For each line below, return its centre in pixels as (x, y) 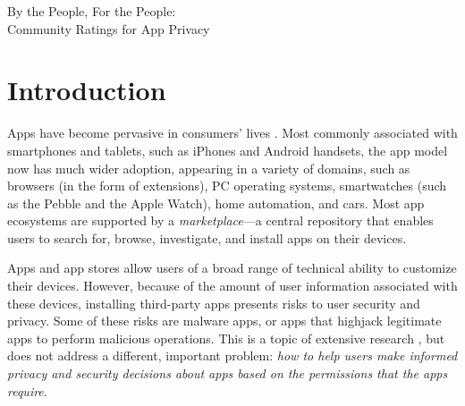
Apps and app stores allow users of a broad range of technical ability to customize (232, 268)
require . (27, 390)
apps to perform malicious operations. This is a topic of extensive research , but (226, 338)
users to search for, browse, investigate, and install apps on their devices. (207, 237)
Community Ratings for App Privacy (109, 28)
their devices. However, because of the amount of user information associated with (232, 286)
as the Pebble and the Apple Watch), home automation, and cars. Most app (216, 203)
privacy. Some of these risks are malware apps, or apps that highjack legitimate (224, 321)
